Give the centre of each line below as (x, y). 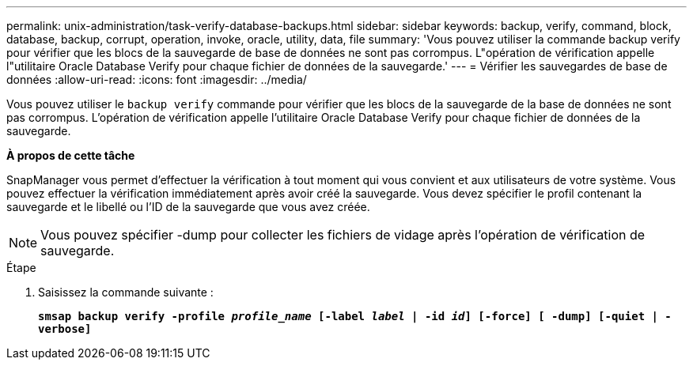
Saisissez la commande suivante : (126, 292)
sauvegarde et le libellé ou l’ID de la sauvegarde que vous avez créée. (188, 207)
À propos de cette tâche (71, 155)
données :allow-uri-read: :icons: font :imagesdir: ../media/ (157, 79)
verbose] (65, 329)
